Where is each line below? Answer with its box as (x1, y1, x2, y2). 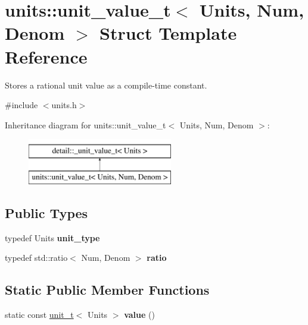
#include (5, 99, 38, 111)
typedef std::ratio (5, 251, 68, 264)
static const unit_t (5, 308, 74, 321)
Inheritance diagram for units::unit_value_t (5, 118, 166, 131)
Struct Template (99, 21, 237, 45)
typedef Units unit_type (5, 231, 100, 244)
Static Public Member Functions (5, 280, 210, 299)
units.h (51, 99, 77, 111)
